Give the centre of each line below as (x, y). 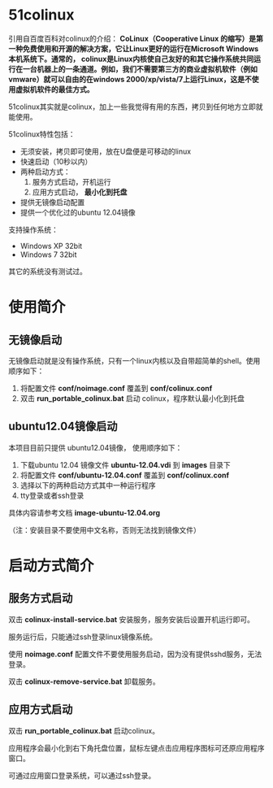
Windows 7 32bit (48, 255)
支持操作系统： (33, 229)
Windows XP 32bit (51, 246)
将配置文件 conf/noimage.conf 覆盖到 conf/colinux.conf (116, 388)
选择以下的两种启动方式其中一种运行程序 (88, 485)
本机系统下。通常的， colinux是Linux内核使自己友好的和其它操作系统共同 (131, 59)
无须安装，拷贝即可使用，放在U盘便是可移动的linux (106, 151)
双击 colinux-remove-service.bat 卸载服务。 (84, 681)
